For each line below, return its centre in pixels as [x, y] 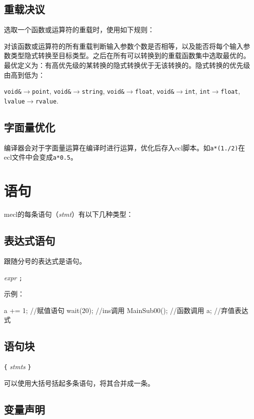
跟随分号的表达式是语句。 [45, 261]
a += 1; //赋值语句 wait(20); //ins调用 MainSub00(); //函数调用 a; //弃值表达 [126, 310]
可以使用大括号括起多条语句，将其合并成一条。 [79, 383]
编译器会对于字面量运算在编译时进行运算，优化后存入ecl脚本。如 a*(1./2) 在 [125, 147]
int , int [197, 91]
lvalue [14, 101]
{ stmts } [18, 367]
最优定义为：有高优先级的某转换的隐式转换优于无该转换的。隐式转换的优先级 [127, 65]
